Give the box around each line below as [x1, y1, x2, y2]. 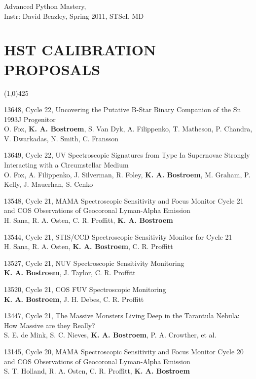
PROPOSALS [4, 59, 101, 79]
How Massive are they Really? [4, 320, 95, 330]
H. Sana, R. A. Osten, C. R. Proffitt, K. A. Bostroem [4, 215, 173, 225]
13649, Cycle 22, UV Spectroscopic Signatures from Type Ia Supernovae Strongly [4, 150, 250, 160]
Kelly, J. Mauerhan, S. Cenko [4, 179, 93, 189]
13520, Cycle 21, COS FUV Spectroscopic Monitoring [4, 284, 166, 294]
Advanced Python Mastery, [4, 1, 86, 11]
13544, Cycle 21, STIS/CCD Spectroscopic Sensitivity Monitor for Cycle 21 [4, 231, 232, 242]
